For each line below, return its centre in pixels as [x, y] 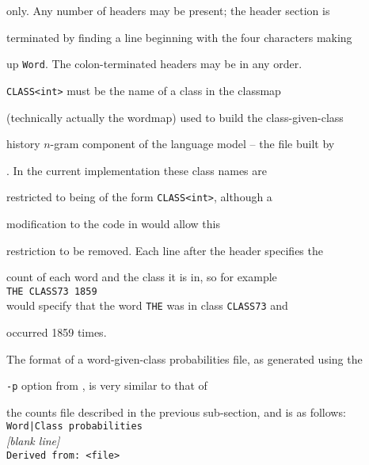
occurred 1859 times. [57, 332]
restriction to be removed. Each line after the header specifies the [165, 250]
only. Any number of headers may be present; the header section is [168, 10]
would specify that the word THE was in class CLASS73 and [147, 305]
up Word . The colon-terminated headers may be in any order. [154, 64]
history [23, 144]
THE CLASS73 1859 [52, 291]
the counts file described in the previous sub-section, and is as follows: [176, 412]
